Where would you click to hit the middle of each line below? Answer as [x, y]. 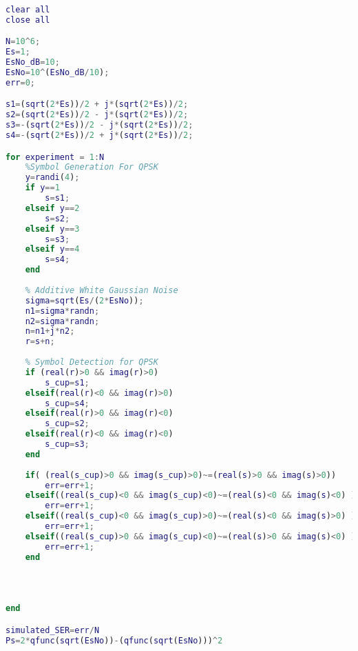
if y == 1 [42, 188]
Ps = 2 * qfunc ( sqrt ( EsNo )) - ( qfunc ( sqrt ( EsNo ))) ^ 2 [114, 640]
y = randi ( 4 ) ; [52, 178]
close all [28, 20]
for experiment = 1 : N [55, 157]
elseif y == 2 [52, 208]
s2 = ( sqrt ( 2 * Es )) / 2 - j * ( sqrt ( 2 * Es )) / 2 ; [97, 115]
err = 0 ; [20, 82]
